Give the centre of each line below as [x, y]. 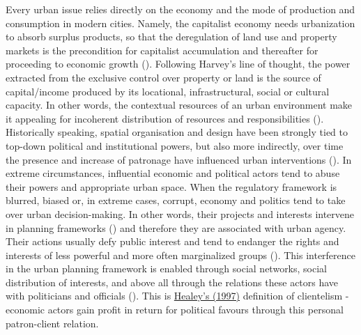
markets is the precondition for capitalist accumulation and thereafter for [162, 50]
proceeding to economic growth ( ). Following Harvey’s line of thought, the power [178, 64]
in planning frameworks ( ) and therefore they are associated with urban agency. [176, 227]
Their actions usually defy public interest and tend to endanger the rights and [172, 241]
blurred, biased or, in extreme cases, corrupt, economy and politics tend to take [176, 200]
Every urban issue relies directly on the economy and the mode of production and [180, 9]
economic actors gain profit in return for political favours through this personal [175, 310]
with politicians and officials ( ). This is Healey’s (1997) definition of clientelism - [177, 296]
